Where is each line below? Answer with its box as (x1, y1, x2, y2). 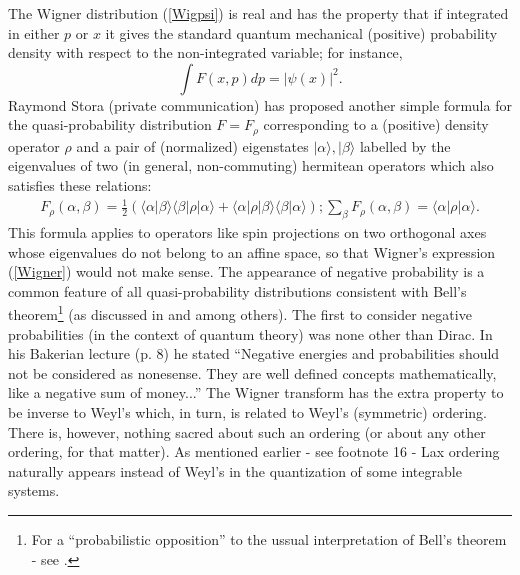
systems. (8, 480, 60, 501)
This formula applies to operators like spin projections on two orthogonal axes (8, 221, 487, 242)
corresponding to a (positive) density (263, 114, 489, 135)
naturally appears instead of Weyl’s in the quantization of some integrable (8, 460, 462, 481)
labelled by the (359, 135, 451, 156)
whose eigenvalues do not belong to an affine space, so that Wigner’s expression (8, 241, 496, 262)
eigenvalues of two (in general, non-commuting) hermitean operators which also (8, 155, 494, 176)
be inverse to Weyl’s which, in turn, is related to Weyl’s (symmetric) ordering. (8, 401, 487, 422)
